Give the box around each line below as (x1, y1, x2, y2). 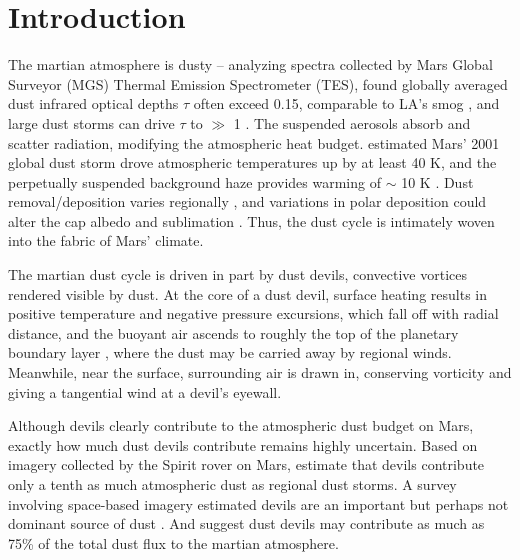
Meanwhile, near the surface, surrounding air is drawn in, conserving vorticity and (8, 362, 512, 383)
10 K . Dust (401, 171, 474, 192)
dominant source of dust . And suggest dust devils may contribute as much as (8, 513, 485, 534)
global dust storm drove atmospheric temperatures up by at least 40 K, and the (8, 152, 497, 173)
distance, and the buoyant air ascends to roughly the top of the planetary (8, 322, 459, 343)
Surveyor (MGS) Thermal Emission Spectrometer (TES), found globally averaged (8, 73, 508, 94)
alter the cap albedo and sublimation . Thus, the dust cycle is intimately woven (8, 210, 495, 231)
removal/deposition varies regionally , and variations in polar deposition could (8, 191, 487, 212)
